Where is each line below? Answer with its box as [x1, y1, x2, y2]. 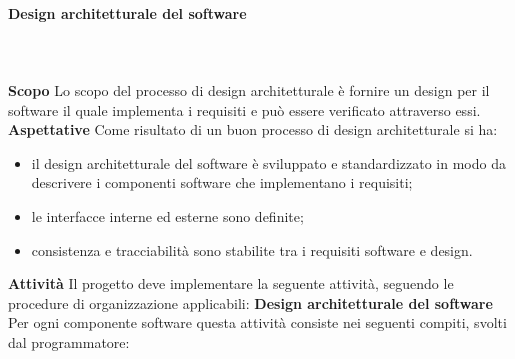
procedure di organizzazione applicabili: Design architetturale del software [8, 292, 493, 313]
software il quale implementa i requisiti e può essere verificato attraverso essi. [8, 99, 481, 120]
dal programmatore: [8, 331, 130, 352]
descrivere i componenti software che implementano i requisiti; [31, 172, 413, 193]
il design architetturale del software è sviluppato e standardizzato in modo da [31, 152, 506, 173]
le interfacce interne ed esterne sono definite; [31, 205, 304, 226]
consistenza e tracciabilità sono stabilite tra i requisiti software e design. [31, 239, 473, 260]
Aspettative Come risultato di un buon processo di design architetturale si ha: [8, 119, 498, 140]
